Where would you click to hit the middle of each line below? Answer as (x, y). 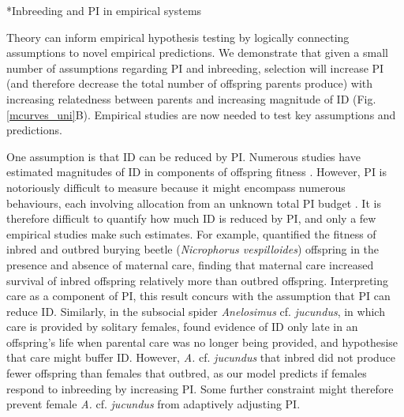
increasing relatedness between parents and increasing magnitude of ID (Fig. (191, 98)
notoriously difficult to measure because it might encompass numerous (176, 187)
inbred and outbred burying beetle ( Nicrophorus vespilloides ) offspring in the (193, 249)
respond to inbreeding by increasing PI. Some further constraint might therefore (200, 388)
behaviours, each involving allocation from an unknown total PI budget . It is (194, 203)
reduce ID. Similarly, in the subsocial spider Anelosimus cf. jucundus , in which (196, 311)
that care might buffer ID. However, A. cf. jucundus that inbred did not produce (201, 357)
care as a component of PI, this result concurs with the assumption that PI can (198, 296)
